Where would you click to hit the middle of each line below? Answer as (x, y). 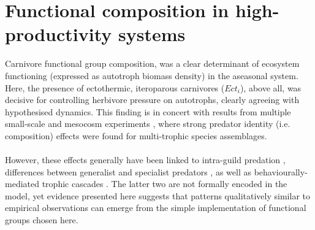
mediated (22, 184)
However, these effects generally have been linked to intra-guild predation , (145, 160)
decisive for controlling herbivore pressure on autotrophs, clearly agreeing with (152, 100)
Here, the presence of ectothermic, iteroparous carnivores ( (115, 87)
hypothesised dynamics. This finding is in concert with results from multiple (148, 111)
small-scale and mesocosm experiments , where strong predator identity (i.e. (148, 124)
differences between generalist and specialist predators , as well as (128, 171)
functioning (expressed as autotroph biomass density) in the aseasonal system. (152, 75)
